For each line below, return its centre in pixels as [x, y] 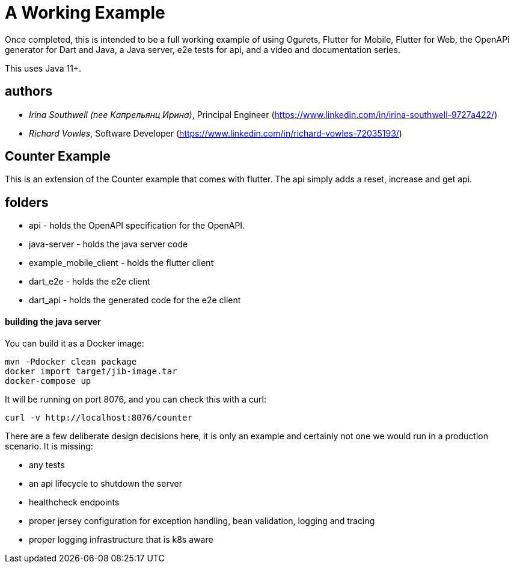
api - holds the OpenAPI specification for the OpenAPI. [137, 226]
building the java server [53, 321]
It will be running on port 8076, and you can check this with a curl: [136, 399]
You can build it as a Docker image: [75, 343]
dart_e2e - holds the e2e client [90, 282]
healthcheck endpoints [74, 502]
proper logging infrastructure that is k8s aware [121, 539]
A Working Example [85, 13]
